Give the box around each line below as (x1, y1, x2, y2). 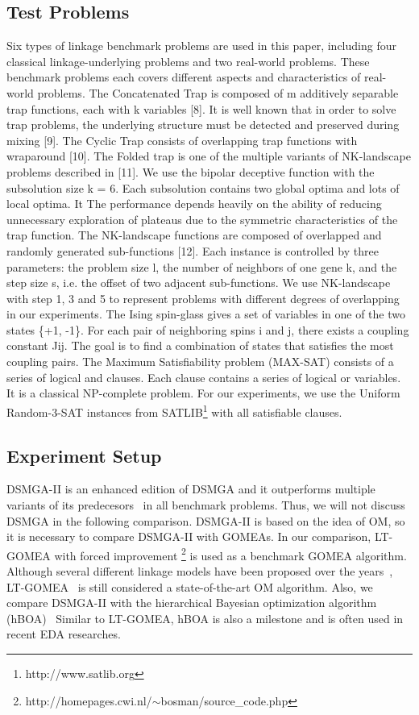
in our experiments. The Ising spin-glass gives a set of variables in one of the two (6, 306, 405, 322)
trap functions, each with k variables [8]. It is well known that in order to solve (6, 100, 396, 117)
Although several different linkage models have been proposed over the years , (6, 562, 393, 579)
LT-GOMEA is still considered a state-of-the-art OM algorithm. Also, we (6, 578, 373, 595)
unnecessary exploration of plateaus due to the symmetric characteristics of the (6, 210, 398, 227)
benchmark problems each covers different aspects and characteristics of (6, 69, 361, 85)
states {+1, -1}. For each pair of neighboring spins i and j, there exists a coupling (6, 321, 409, 338)
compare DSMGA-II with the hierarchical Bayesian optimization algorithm (6, 594, 377, 611)
